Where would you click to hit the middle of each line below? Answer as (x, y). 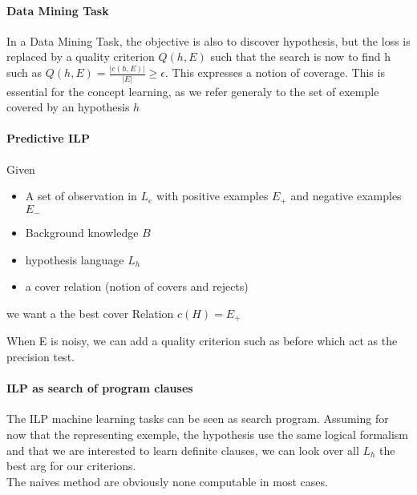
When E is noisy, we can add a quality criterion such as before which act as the (202, 341)
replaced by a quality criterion (81, 56)
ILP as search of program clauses (100, 388)
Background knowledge (82, 233)
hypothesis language (75, 259)
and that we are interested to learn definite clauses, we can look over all (183, 450)
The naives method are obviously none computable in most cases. (167, 481)
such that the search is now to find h (301, 56)
